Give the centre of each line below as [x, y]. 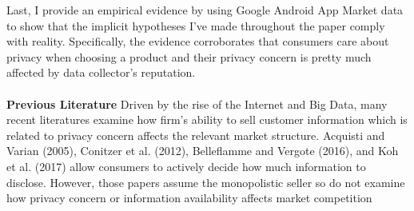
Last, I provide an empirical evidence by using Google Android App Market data [205, 10]
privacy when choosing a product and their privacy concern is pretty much [189, 56]
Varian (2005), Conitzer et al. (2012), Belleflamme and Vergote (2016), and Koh [203, 151]
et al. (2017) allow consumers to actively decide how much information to [186, 166]
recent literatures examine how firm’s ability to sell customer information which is [207, 119]
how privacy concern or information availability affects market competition [189, 198]
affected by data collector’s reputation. [101, 72]
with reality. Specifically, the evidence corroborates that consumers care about [198, 41]
